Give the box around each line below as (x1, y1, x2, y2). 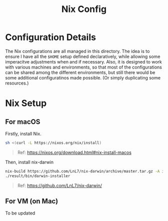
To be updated (5, 210, 35, 216)
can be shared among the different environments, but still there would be (5, 69, 155, 75)
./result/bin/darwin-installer (5, 173, 70, 178)
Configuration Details (5, 31, 96, 43)
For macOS (5, 117, 40, 126)
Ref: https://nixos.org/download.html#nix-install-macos (17, 149, 131, 155)
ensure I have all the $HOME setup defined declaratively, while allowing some (5, 53, 160, 59)
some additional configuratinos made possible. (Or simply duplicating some (5, 74, 161, 80)
